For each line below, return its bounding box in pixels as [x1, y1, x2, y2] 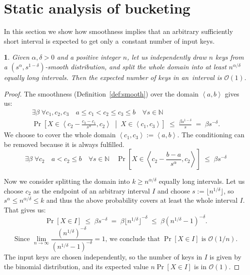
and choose [157, 185, 190, 195]
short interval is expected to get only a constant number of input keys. [4, 35, 215, 46]
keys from [215, 52, 244, 62]
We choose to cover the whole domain [4, 129, 116, 140]
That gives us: [4, 205, 46, 215]
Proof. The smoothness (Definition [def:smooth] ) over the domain [4, 88, 199, 98]
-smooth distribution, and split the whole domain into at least [45, 61, 227, 71]
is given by [209, 252, 242, 261]
